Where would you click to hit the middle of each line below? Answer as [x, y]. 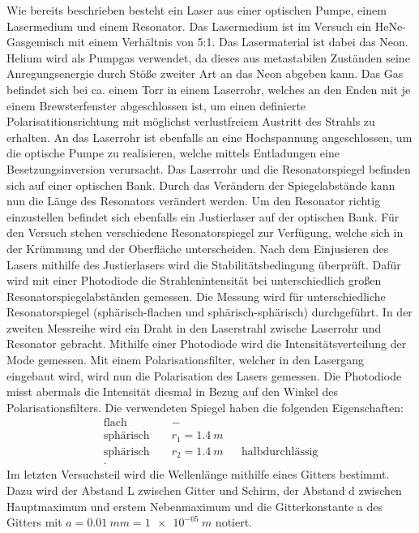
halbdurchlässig [280, 451]
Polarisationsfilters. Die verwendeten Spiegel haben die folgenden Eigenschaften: [205, 407]
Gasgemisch [36, 42]
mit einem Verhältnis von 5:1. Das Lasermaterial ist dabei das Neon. [238, 42]
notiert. [234, 522]
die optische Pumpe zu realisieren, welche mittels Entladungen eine [173, 153]
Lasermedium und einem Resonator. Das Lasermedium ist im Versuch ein [189, 26]
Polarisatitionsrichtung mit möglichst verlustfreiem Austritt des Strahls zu [191, 121]
